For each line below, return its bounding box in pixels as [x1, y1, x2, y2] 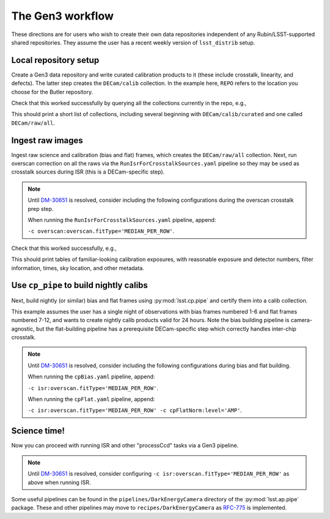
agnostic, [11, 325, 35, 333]
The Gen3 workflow [11, 9, 114, 23]
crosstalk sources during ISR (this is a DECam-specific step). [11, 168, 165, 175]
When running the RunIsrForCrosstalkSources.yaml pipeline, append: [28, 216, 216, 224]
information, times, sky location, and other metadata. [11, 264, 145, 271]
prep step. [28, 205, 54, 212]
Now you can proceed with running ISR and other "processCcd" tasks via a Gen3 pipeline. [11, 442, 239, 449]
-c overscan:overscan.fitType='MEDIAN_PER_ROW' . [28, 227, 175, 235]
